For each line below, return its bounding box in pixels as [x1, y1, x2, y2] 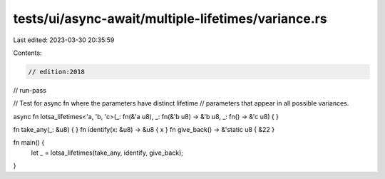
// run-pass [13, 86, 46, 94]
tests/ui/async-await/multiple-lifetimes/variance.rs [13, 11, 327, 26]
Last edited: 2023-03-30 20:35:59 [13, 36, 115, 44]
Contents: [13, 48, 42, 57]
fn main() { [13, 138, 45, 147]
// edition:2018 [28, 68, 86, 76]
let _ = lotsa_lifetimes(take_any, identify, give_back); [31, 148, 184, 157]
